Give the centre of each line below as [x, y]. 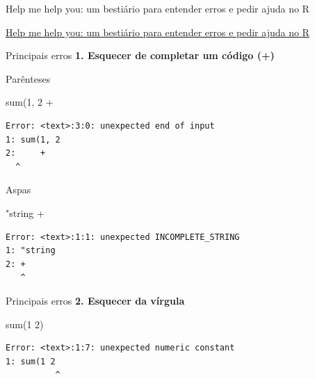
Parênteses [28, 78]
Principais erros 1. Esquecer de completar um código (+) [140, 55]
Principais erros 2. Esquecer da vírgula [95, 300]
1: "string [31, 251]
